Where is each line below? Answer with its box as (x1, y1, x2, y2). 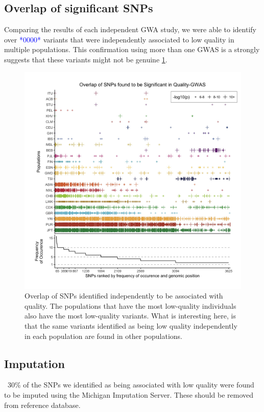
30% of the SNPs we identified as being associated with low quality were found (7, 379, 254, 390)
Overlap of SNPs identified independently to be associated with (25, 290, 223, 301)
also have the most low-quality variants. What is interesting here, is (25, 310, 236, 321)
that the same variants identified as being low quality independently (25, 320, 237, 331)
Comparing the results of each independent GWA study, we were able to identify (4, 24, 256, 35)
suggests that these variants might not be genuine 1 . (4, 54, 167, 64)
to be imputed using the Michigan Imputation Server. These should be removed (4, 389, 254, 400)
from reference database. (4, 399, 81, 410)
